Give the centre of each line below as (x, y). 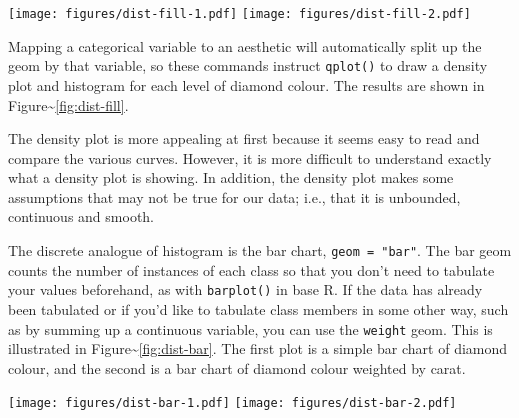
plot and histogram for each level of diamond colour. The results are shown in (246, 84)
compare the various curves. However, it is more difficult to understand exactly (250, 157)
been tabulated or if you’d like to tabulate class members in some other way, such (258, 308)
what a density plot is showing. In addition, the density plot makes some (231, 177)
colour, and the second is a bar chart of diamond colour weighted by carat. (237, 367)
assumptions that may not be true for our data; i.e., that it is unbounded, (234, 196)
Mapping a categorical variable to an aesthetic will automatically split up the (245, 45)
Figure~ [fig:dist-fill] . (68, 104)
